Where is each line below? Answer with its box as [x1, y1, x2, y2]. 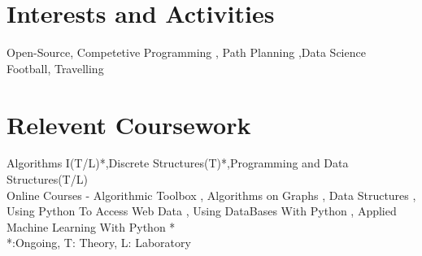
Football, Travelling [7, 59, 104, 76]
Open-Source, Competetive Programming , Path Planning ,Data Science [7, 44, 366, 61]
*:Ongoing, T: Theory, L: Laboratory [7, 234, 191, 251]
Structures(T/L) [7, 171, 88, 188]
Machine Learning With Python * [7, 218, 176, 235]
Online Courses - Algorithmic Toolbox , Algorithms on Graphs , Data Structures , [7, 186, 416, 203]
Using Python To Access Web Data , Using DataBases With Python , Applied [7, 202, 397, 219]
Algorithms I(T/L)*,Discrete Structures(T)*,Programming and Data [7, 154, 349, 171]
